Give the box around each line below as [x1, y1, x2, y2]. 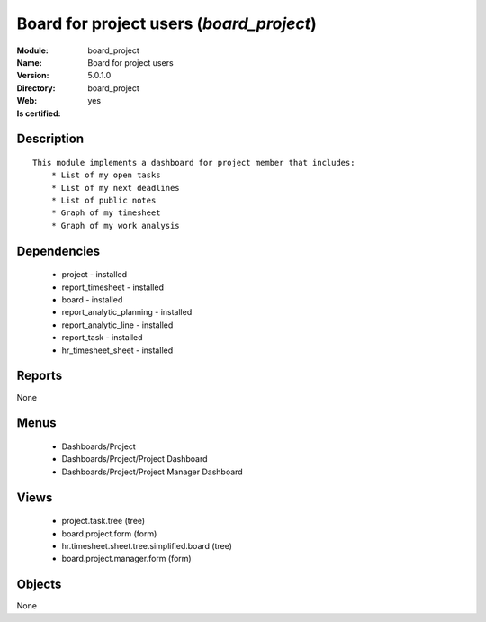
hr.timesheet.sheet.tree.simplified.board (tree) [61, 540, 233, 551]
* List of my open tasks [50, 170, 161, 180]
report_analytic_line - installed [61, 320, 174, 330]
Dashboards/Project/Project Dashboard [61, 454, 208, 464]
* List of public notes [50, 195, 157, 206]
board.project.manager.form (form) [61, 554, 193, 564]
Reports [16, 368, 63, 383]
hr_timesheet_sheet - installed [61, 345, 174, 356]
